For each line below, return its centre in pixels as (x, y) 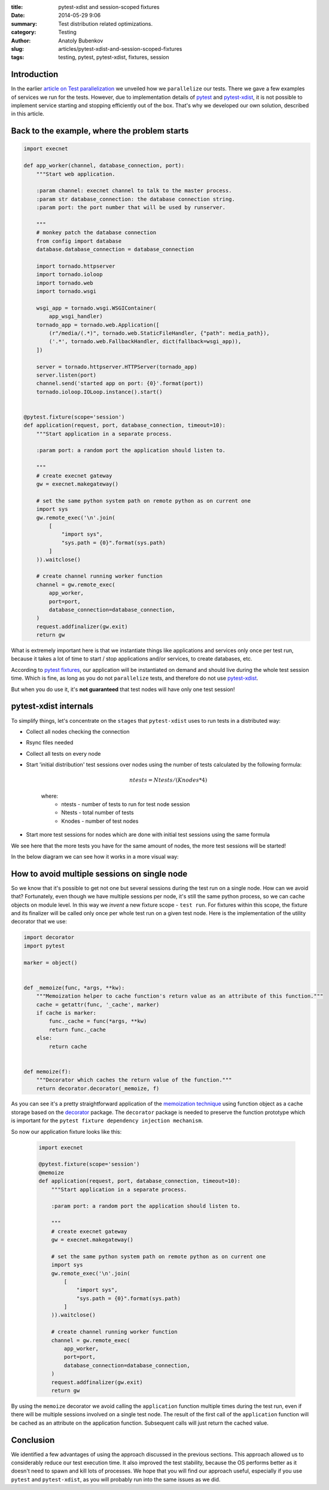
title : (17, 7)
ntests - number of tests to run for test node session (126, 804)
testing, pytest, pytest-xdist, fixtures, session (114, 57)
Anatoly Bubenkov (81, 40)
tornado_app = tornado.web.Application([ (98, 325)
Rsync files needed (50, 743)
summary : (24, 23)
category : (24, 32)
